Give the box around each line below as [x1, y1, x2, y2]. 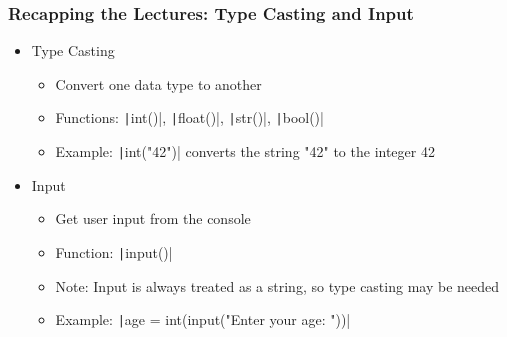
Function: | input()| [55, 241, 173, 262]
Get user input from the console [55, 208, 251, 229]
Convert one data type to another [55, 73, 262, 94]
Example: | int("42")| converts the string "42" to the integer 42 [55, 141, 435, 162]
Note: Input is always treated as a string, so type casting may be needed [55, 275, 500, 296]
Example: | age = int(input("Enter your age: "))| [55, 309, 351, 330]
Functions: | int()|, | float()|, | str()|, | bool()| [55, 107, 324, 128]
